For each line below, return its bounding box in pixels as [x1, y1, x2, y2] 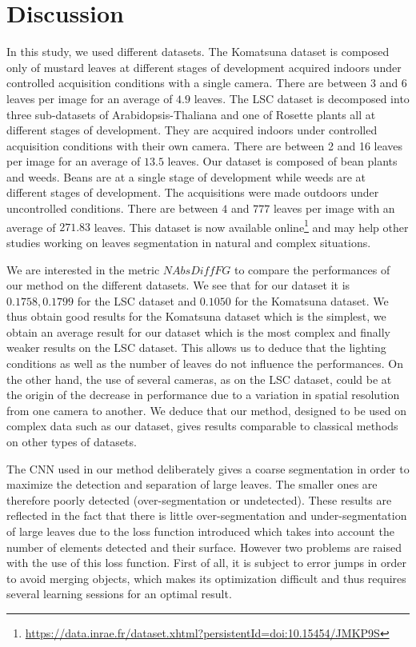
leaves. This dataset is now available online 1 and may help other [94, 216, 409, 235]
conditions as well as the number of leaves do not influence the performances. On [6, 355, 403, 372]
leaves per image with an [273, 200, 395, 217]
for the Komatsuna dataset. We [234, 292, 389, 309]
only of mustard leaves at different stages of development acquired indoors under [6, 58, 402, 75]
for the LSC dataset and [77, 292, 197, 309]
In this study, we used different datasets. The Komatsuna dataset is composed [6, 43, 390, 60]
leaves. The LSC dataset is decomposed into [194, 90, 410, 106]
